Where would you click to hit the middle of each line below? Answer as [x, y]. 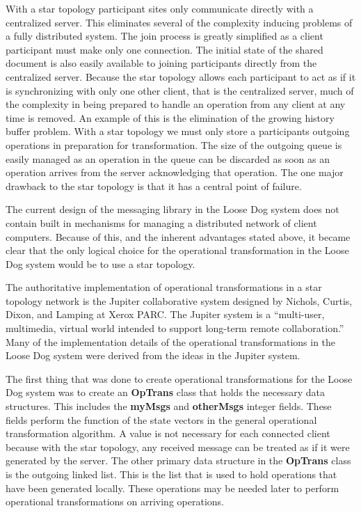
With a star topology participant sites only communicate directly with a [160, 8]
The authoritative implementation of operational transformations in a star [164, 287]
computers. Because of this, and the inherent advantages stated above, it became [178, 236]
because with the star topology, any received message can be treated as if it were [178, 447]
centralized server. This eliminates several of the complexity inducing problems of [179, 22]
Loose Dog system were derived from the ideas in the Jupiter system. [153, 355]
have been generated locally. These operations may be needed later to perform [173, 488]
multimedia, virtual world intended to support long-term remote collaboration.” [175, 328]
